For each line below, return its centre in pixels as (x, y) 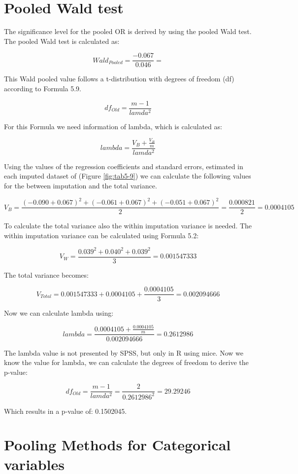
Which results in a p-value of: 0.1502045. (66, 411)
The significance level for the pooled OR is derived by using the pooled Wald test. (128, 31)
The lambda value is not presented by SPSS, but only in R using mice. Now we (124, 352)
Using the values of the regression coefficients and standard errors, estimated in (124, 166)
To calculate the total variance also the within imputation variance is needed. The (128, 226)
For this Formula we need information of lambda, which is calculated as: (113, 126)
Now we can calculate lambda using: (59, 312)
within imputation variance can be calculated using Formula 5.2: (101, 235)
